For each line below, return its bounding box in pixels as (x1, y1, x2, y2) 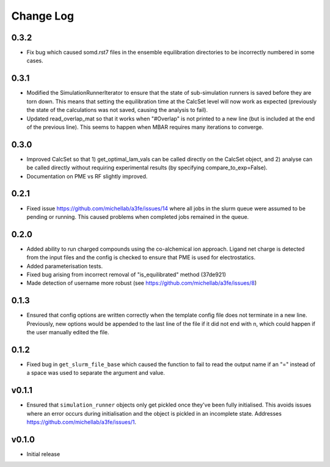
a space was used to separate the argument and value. (26, 369, 165, 377)
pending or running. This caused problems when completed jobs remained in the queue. (26, 213, 249, 220)
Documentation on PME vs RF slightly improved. (26, 172, 148, 180)
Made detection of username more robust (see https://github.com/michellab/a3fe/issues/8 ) (26, 279, 257, 287)
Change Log (11, 9, 75, 23)
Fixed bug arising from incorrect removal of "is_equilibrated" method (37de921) (26, 271, 226, 278)
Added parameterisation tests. (26, 262, 103, 270)
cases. (26, 57, 43, 64)
